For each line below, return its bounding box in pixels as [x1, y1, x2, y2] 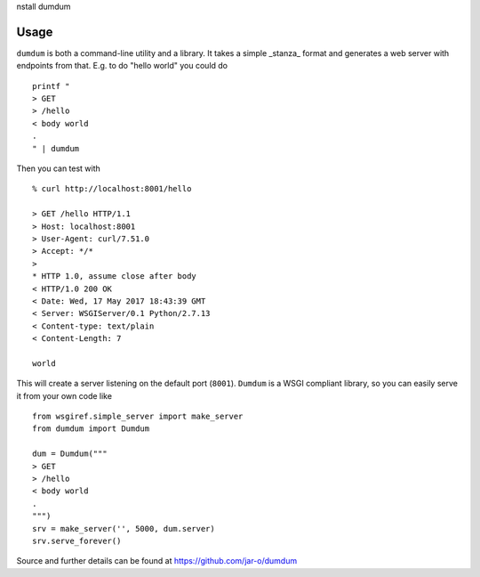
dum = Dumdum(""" [32, 449, 108, 459]
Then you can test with [16, 163, 101, 174]
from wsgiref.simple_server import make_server [32, 411, 244, 422]
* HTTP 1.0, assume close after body [32, 272, 197, 281]
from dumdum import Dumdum [32, 424, 150, 434]
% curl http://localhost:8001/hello [32, 183, 192, 194]
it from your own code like [16, 390, 113, 401]
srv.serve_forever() [32, 535, 122, 546]
